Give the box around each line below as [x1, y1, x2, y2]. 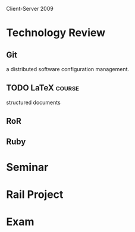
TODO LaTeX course [6, 83, 79, 93]
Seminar [6, 160, 49, 174]
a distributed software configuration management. [6, 66, 130, 72]
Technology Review [6, 26, 106, 39]
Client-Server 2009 [6, 5, 54, 12]
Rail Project [6, 188, 64, 201]
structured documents [6, 99, 61, 106]
